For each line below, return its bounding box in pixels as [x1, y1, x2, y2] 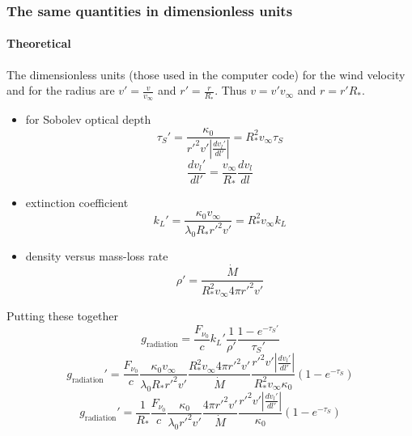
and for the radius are [6, 82, 115, 99]
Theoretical [6, 35, 71, 52]
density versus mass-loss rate [25, 248, 168, 265]
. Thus [214, 82, 247, 99]
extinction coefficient [25, 194, 129, 211]
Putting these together [6, 307, 118, 324]
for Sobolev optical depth [25, 111, 151, 128]
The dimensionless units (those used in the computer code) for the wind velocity [6, 66, 406, 83]
